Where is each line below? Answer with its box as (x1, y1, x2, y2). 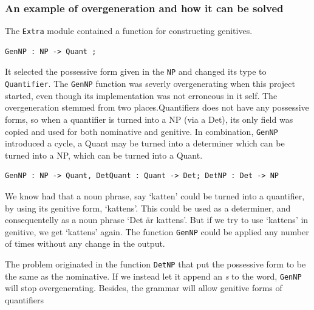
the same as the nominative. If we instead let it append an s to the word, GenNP (5, 269, 302, 282)
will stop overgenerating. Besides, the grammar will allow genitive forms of (5, 281, 282, 294)
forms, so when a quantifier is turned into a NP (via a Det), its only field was (5, 112, 293, 125)
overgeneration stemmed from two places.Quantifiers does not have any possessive (5, 101, 309, 114)
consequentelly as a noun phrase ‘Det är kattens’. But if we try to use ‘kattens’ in (5, 213, 309, 226)
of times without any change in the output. (5, 237, 165, 250)
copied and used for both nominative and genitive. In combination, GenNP (5, 125, 278, 137)
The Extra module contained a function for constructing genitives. (5, 24, 253, 37)
